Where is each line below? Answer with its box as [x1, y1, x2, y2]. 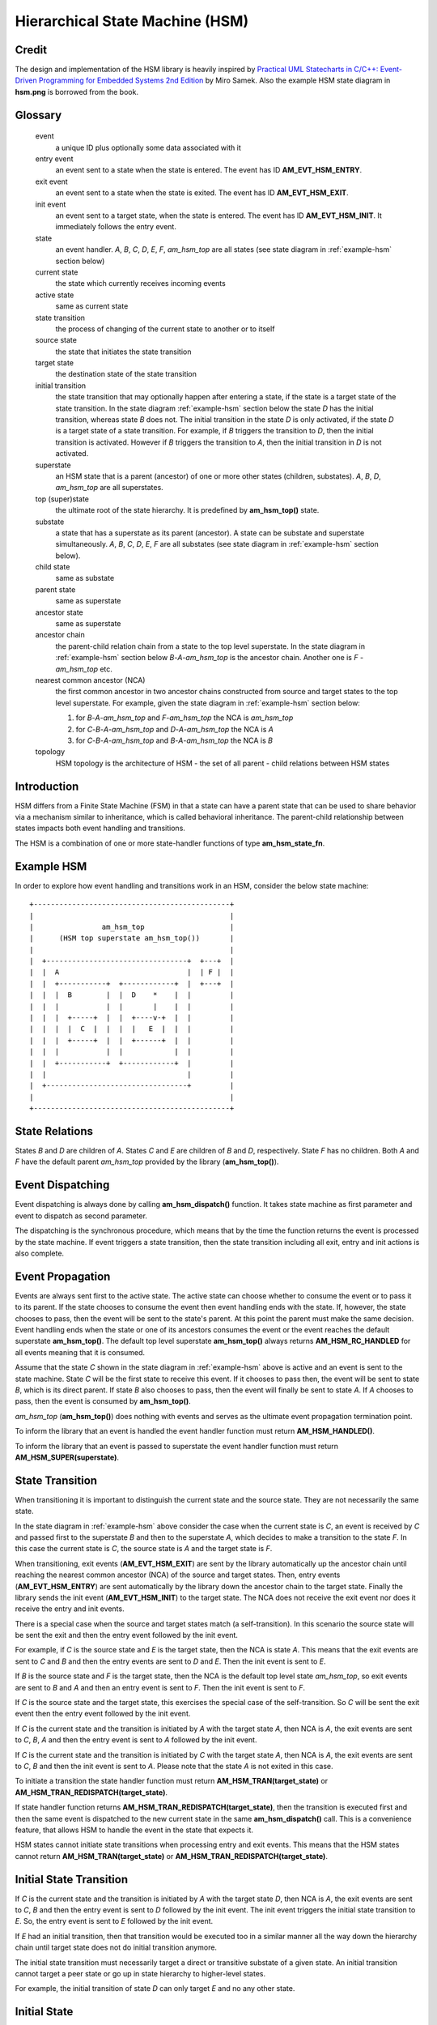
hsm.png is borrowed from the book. [15, 87, 139, 96]
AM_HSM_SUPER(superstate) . [15, 1452, 119, 1462]
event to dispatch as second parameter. [15, 1211, 147, 1221]
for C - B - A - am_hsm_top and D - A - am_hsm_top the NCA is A [75, 724, 274, 734]
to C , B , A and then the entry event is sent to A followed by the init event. [15, 1735, 257, 1745]
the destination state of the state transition [55, 369, 197, 379]
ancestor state [35, 607, 84, 617]
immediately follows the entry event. [55, 222, 177, 232]
